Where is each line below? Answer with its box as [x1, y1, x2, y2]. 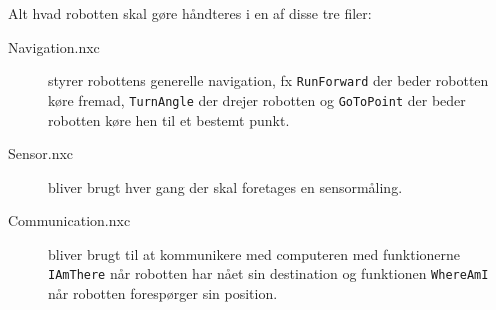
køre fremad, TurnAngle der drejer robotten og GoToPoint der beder [48, 89, 466, 110]
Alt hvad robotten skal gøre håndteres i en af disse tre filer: [8, 3, 372, 23]
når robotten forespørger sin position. [48, 283, 278, 304]
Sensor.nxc [8, 143, 74, 164]
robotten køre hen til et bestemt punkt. [48, 109, 290, 130]
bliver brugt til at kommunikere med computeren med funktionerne [48, 243, 461, 264]
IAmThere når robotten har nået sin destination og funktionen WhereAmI [48, 263, 489, 284]
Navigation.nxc [8, 36, 100, 57]
